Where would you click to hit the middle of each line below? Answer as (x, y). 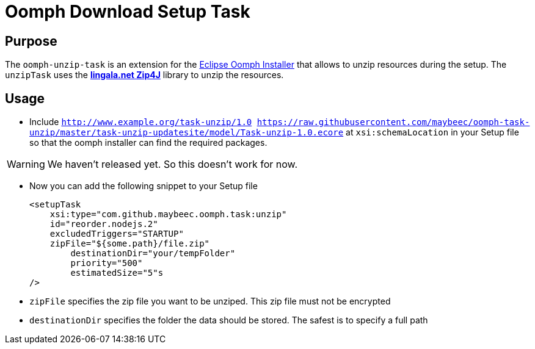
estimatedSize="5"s (117, 273)
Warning (26, 164)
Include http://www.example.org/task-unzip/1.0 (141, 122)
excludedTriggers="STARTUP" (117, 234)
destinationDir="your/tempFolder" (153, 254)
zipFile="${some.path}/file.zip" (130, 244)
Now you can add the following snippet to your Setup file (144, 186)
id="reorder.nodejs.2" (104, 224)
